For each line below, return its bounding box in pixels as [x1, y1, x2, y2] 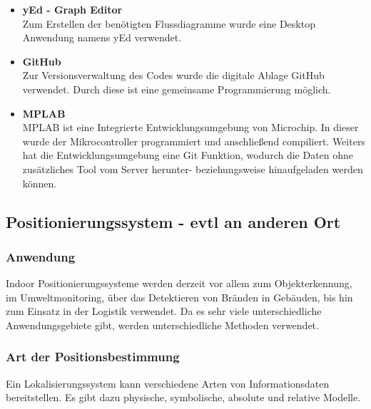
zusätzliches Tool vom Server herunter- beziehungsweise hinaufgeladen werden [22, 161, 363, 176]
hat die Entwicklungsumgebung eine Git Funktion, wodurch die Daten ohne [22, 147, 354, 162]
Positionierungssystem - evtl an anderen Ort [6, 210, 341, 232]
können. [22, 175, 57, 190]
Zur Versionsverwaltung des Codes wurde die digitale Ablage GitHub [22, 68, 325, 83]
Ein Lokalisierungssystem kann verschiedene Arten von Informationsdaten [6, 376, 330, 390]
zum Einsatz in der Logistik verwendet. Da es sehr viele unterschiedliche [6, 304, 322, 319]
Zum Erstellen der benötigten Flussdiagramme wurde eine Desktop [22, 16, 315, 31]
